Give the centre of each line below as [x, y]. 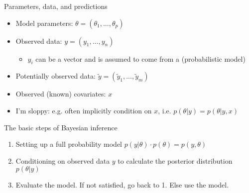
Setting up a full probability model [69, 144]
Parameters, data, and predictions [56, 6]
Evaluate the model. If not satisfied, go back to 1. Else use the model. [122, 185]
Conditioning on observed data [63, 160]
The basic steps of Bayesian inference [61, 127]
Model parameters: [44, 23]
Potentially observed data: [56, 76]
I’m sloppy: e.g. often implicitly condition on [84, 110]
